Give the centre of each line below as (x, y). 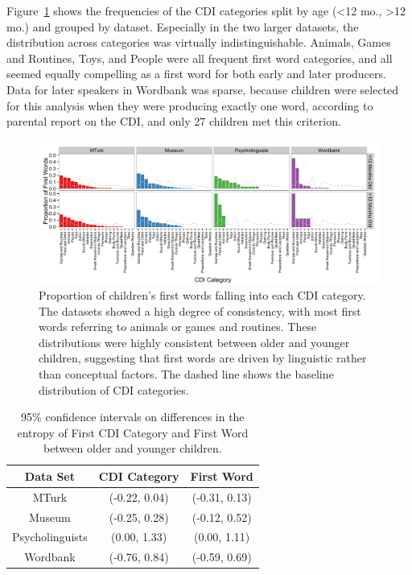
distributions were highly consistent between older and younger (194, 342)
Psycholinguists (50, 537)
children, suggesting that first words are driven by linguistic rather (203, 358)
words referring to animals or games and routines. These (178, 327)
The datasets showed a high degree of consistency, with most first (200, 310)
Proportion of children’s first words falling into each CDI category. (202, 294)
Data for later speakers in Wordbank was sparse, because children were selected (203, 89)
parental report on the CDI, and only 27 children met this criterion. (174, 121)
